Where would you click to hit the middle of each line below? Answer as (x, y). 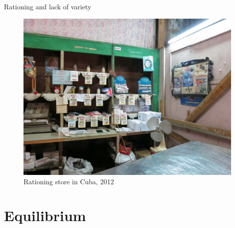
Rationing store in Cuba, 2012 (69, 182)
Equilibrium (45, 215)
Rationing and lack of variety (48, 6)
